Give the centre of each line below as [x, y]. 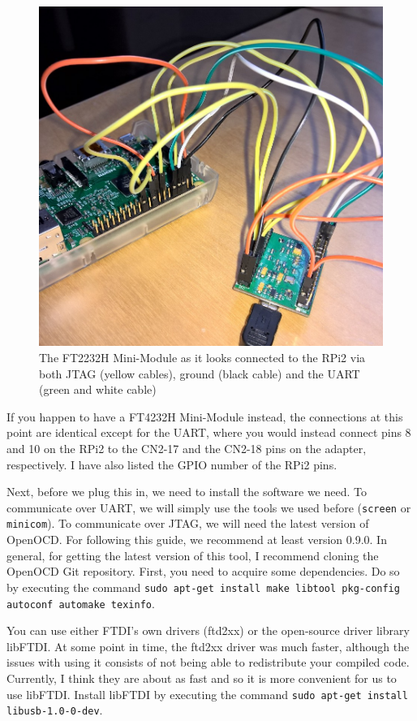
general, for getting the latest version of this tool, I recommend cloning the [193, 555]
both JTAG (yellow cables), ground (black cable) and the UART [200, 373]
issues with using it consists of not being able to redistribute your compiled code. [208, 662]
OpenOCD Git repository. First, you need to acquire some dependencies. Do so [203, 571]
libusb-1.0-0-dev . [55, 710]
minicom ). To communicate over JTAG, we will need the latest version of [188, 523]
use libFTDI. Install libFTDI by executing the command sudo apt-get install [207, 694]
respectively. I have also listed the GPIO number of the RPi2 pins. [172, 464]
